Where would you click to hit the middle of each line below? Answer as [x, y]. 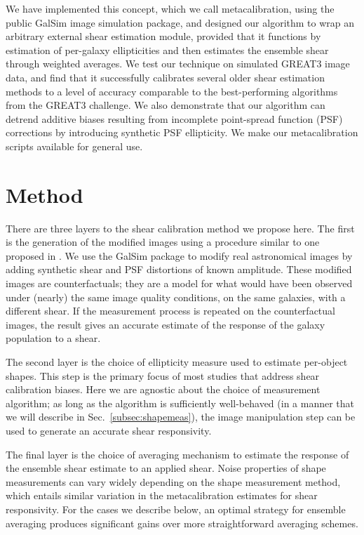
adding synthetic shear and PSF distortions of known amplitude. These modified [179, 269]
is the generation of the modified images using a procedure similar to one [163, 242]
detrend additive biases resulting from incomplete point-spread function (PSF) [174, 118]
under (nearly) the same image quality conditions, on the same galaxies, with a [176, 297]
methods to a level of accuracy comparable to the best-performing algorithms [172, 91]
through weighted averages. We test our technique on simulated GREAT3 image [178, 64]
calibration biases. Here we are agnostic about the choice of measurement [163, 389]
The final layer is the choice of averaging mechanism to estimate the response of [177, 454]
